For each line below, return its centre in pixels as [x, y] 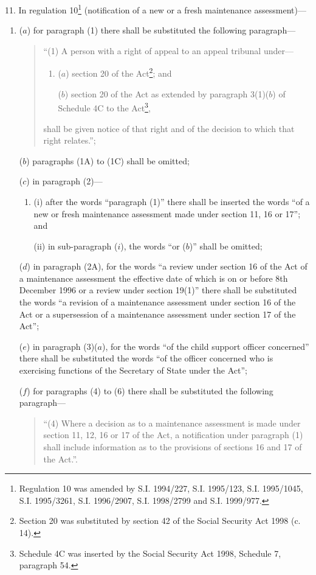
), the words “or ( [153, 246]
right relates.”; [70, 140]
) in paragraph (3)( [62, 346]
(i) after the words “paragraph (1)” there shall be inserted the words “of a [172, 201]
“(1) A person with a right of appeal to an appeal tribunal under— [168, 50]
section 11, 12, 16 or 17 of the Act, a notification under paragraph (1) [173, 435]
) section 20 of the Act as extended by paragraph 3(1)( [167, 93]
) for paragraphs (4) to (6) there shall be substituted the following [150, 390]
